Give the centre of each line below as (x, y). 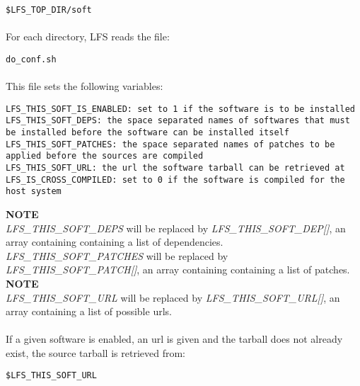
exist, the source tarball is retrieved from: (95, 352)
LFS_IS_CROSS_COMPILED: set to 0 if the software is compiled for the (175, 180)
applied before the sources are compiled (105, 156)
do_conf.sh (31, 59)
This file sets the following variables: (85, 86)
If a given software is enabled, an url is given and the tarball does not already (174, 339)
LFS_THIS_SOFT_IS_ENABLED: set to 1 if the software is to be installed (180, 109)
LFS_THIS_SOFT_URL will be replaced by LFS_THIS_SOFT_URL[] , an (173, 297)
